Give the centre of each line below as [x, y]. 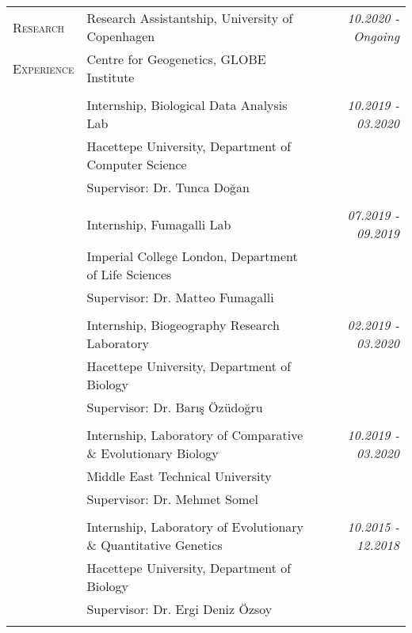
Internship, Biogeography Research [183, 325]
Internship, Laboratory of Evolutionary [195, 527]
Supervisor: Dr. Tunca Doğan [168, 187]
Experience [44, 68]
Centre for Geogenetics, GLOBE [176, 59]
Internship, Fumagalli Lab [159, 224]
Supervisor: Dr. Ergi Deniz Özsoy [179, 609]
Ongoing [376, 36]
